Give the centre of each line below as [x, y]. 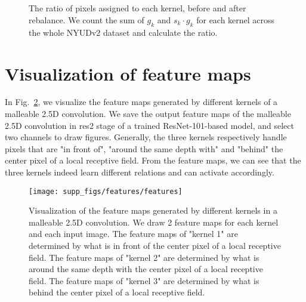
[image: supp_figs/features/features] [106, 191]
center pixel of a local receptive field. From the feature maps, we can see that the [153, 160]
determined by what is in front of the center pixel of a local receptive [155, 246]
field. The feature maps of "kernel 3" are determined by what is [144, 280]
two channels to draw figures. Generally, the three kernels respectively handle [146, 137]
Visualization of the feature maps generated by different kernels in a [153, 210]
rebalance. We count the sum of [86, 19]
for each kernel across [236, 19]
